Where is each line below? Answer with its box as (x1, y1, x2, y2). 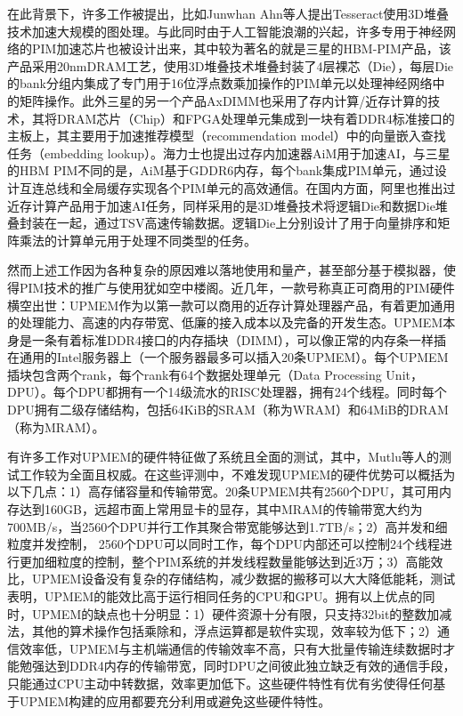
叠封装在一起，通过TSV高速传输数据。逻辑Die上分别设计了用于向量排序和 (7, 213, 438, 232)
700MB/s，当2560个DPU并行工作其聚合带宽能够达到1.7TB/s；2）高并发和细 (7, 517, 448, 535)
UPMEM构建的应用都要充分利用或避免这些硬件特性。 (19, 691, 331, 710)
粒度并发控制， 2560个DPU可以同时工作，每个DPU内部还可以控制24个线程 (7, 535, 441, 553)
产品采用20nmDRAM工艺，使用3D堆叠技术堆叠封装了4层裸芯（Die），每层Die (7, 56, 454, 75)
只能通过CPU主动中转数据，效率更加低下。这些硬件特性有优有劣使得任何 (7, 673, 434, 692)
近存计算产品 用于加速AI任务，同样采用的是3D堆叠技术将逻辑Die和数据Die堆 (7, 196, 448, 214)
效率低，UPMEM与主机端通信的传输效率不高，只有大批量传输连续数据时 (19, 639, 443, 657)
